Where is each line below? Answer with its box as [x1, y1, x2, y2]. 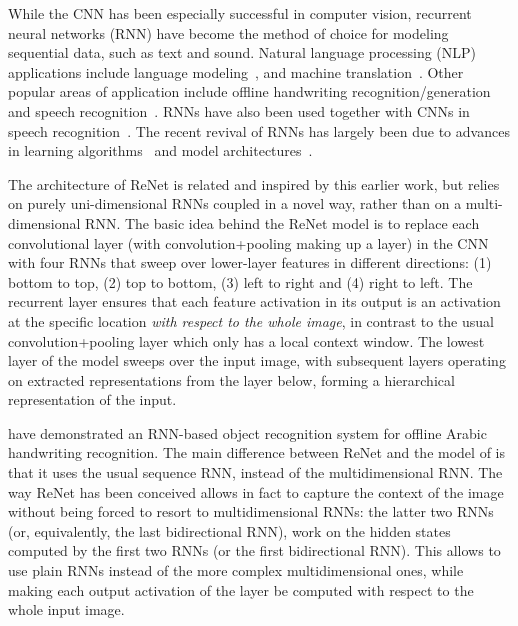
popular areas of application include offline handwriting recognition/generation [8, 81, 491, 102]
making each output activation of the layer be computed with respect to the [8, 579, 474, 600]
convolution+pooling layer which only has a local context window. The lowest [8, 330, 485, 351]
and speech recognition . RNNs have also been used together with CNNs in [8, 100, 470, 121]
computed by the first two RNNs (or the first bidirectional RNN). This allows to [8, 540, 501, 561]
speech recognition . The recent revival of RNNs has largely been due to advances [8, 120, 510, 141]
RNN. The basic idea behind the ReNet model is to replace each [85, 212, 480, 233]
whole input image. [8, 599, 125, 620]
